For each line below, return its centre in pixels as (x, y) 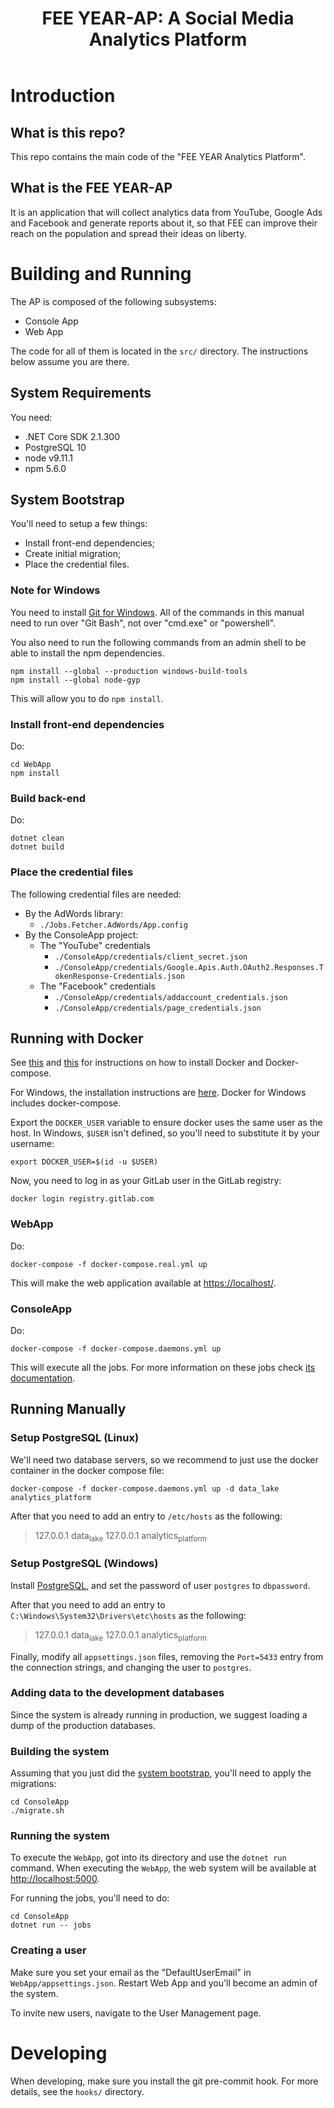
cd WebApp (31, 764)
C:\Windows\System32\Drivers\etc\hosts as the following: (128, 1615)
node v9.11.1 (49, 458)
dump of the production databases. (83, 1725)
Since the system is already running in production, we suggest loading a (159, 1714)
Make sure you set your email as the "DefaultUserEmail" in (131, 1972)
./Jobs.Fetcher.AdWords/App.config (113, 925)
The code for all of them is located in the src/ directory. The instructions (159, 351)
